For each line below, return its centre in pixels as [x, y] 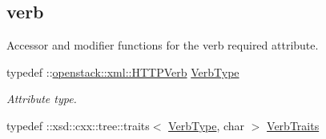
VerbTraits [293, 125]
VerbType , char [207, 125]
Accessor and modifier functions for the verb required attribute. [163, 45]
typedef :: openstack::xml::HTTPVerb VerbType [123, 71]
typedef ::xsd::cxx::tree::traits [78, 125]
